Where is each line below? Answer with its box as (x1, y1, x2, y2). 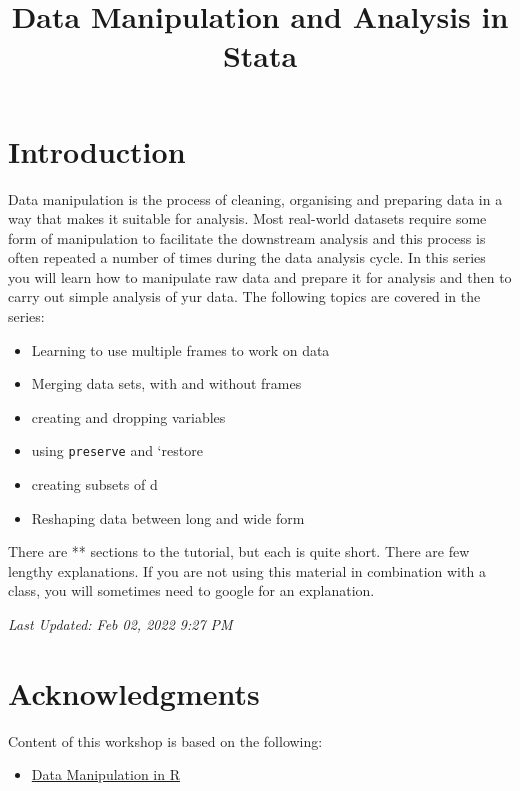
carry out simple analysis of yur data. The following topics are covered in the (8, 286, 481, 307)
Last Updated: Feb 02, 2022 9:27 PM (8, 614, 233, 635)
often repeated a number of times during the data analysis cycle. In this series (8, 247, 486, 268)
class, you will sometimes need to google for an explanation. (8, 580, 375, 601)
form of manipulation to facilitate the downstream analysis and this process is (8, 227, 486, 248)
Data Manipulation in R (31, 764, 181, 785)
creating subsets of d (31, 474, 158, 495)
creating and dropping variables (31, 406, 226, 427)
